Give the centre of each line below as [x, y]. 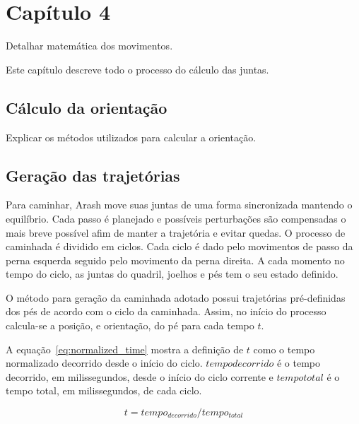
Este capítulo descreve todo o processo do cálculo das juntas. [137, 69]
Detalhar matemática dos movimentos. [89, 46]
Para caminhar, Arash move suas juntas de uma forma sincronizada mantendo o [179, 205]
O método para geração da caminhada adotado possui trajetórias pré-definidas [176, 297]
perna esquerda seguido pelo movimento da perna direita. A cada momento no [175, 260]
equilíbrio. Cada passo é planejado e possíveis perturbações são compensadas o [176, 218]
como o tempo [284, 349]
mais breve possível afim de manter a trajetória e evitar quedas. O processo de [176, 232]
